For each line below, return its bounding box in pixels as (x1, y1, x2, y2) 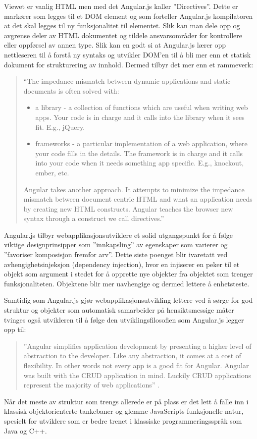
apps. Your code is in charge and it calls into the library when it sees (35, 111, 245, 122)
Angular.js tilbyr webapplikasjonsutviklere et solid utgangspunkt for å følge (4, 229, 233, 240)
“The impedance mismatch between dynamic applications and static (23, 76, 231, 86)
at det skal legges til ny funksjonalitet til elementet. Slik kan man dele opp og (4, 20, 240, 31)
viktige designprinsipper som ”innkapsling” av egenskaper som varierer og (4, 239, 228, 250)
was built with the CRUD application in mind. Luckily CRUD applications (23, 370, 252, 380)
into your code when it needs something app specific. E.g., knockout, (35, 158, 244, 168)
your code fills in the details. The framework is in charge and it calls (35, 148, 243, 158)
